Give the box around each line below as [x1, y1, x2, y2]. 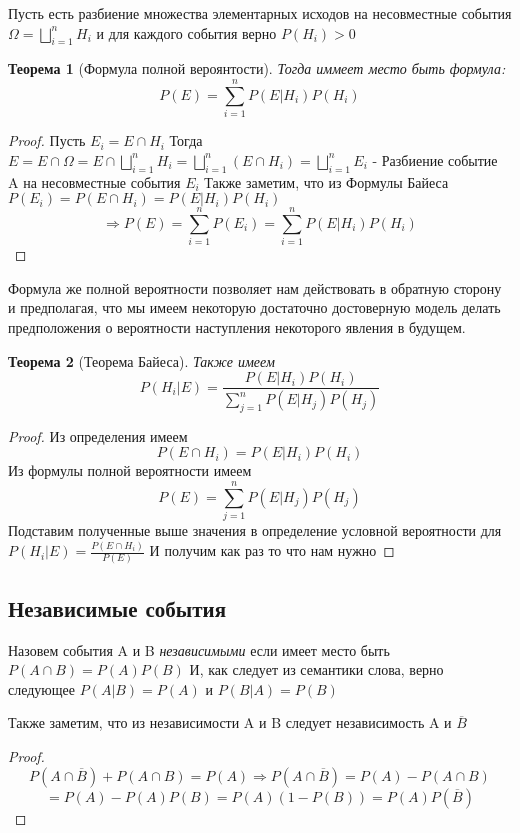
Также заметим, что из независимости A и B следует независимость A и [8, 712, 452, 733]
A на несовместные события [8, 171, 181, 192]
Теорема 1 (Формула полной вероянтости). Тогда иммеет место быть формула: [8, 58, 506, 79]
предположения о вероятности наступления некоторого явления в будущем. [8, 317, 466, 337]
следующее [8, 678, 76, 699]
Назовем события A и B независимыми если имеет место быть [8, 639, 390, 660]
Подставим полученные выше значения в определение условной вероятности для [8, 520, 502, 541]
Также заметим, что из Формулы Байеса [204, 171, 449, 192]
